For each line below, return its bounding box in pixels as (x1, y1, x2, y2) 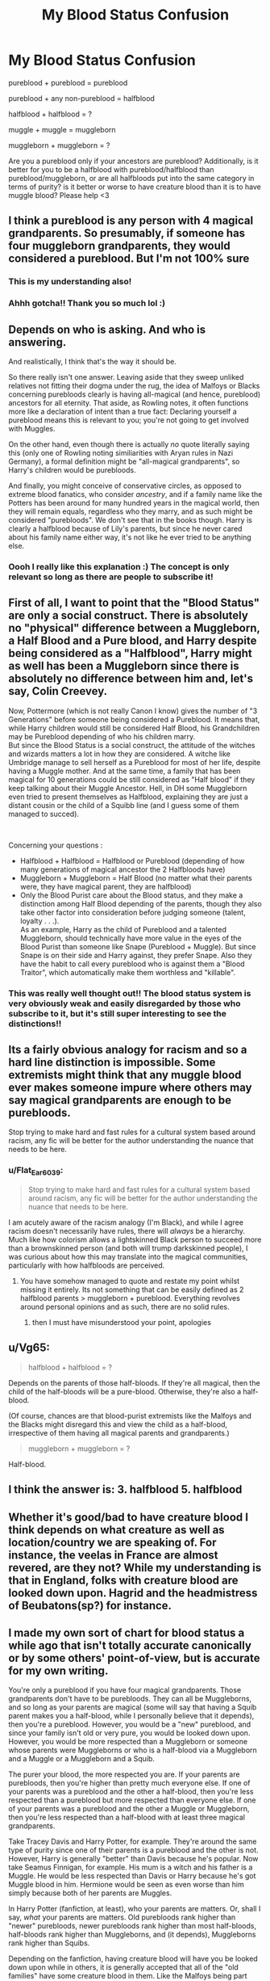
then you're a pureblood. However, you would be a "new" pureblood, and (8, 1719, 251, 1730)
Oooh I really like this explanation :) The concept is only (8, 561, 230, 572)
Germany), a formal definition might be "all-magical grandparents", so (8, 456, 240, 466)
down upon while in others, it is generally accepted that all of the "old (8, 1962, 239, 1972)
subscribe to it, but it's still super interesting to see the (8, 1007, 227, 1019)
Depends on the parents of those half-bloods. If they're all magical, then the (8, 1377, 260, 1387)
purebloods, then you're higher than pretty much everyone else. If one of (8, 1778, 251, 1788)
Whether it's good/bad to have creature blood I (8, 1510, 248, 1524)
